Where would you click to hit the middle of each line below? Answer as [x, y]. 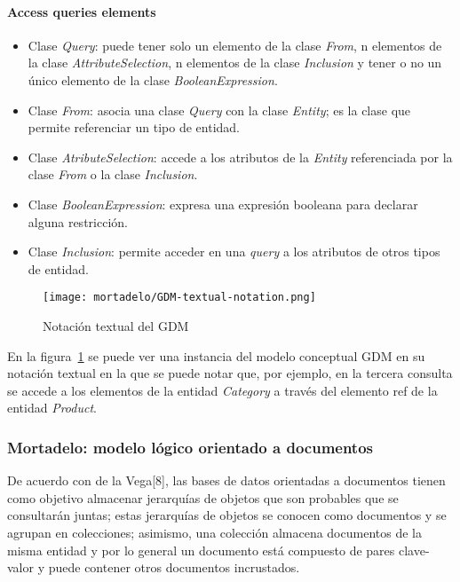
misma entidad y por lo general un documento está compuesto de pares [201, 550]
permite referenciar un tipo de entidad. [134, 127]
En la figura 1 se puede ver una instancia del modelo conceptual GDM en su [216, 355]
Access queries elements [82, 11]
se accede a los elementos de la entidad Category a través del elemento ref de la [222, 390]
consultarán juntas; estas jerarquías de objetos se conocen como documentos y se [227, 515]
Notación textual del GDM [116, 325]
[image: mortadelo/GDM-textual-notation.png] [179, 298]
